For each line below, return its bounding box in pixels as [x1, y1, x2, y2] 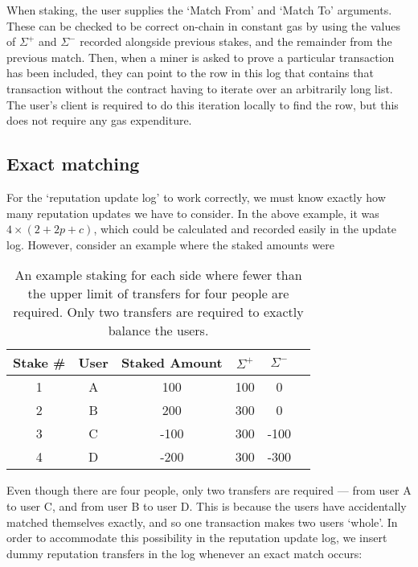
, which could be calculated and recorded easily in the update [93, 220, 397, 237]
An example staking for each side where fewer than [14, 265, 302, 285]
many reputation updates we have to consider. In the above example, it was [6, 204, 379, 221]
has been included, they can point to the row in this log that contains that [6, 64, 374, 81]
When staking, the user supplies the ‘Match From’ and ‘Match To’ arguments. [6, 2, 392, 18]
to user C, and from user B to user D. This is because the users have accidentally [6, 497, 407, 514]
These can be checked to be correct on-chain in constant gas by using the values [6, 17, 400, 34]
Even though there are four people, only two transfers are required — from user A [6, 482, 412, 499]
